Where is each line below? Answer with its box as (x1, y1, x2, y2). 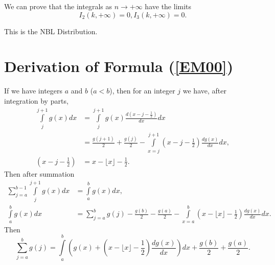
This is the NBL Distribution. (4, 26, 98, 36)
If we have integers (4, 85, 63, 96)
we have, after (182, 85, 226, 96)
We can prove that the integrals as (4, 1, 112, 11)
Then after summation (4, 168, 75, 179)
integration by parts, (4, 95, 68, 106)
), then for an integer (109, 85, 175, 96)
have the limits (145, 1, 192, 11)
